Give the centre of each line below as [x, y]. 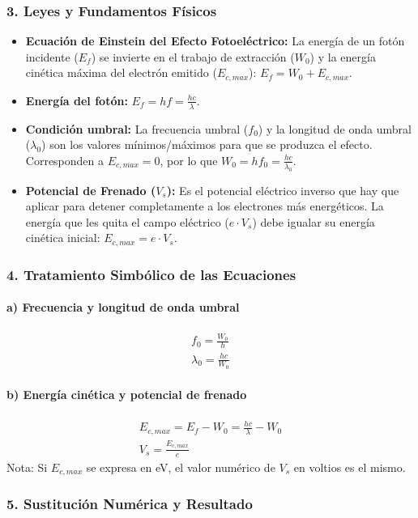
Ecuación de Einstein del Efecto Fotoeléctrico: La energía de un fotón [215, 41]
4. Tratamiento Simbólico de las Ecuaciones [151, 274]
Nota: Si [27, 467]
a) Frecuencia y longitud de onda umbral [123, 307]
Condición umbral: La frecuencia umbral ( [137, 128]
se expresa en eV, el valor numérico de [181, 467]
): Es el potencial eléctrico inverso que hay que [283, 190]
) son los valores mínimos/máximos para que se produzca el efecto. [207, 144]
